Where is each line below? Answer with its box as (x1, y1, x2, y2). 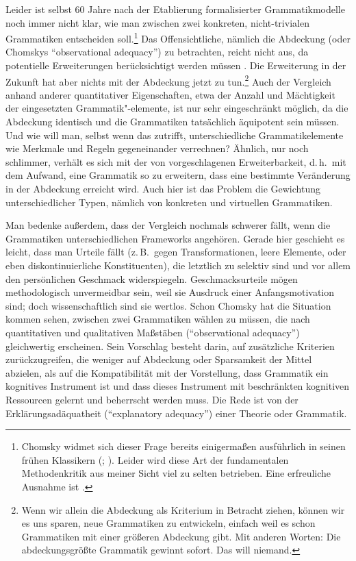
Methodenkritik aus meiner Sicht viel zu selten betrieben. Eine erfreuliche (21, 466, 331, 480)
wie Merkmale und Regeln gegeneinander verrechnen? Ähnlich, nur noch (5, 141, 309, 155)
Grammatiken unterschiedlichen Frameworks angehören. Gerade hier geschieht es (5, 231, 345, 245)
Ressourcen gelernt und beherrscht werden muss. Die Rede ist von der (5, 392, 298, 406)
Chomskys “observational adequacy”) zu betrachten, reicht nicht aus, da (5, 45, 309, 59)
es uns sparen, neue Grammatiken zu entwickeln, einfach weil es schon (21, 516, 316, 530)
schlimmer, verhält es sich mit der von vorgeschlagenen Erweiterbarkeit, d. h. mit (5, 154, 346, 169)
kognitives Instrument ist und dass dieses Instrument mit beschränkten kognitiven (5, 379, 350, 393)
